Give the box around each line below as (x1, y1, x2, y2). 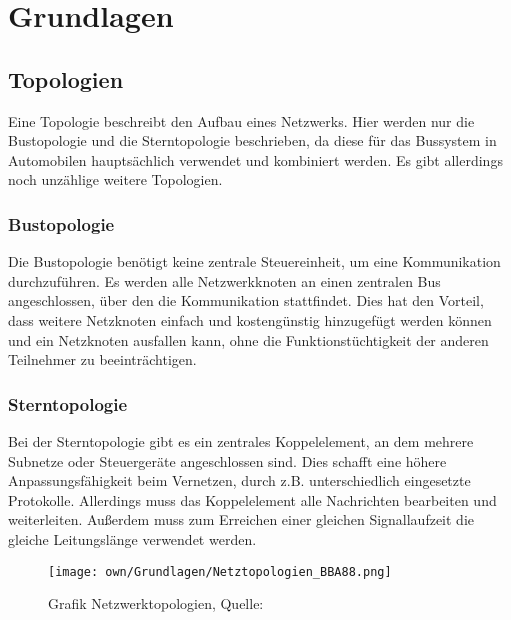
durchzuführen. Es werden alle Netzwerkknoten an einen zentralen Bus (8, 270, 441, 291)
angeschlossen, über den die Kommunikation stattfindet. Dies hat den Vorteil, (8, 290, 484, 311)
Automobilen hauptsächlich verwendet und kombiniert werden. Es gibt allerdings (8, 149, 503, 170)
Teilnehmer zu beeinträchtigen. (8, 349, 197, 370)
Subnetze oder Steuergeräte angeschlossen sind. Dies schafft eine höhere (8, 450, 447, 471)
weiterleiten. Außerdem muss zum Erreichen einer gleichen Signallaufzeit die (8, 509, 475, 530)
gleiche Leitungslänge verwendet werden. (8, 528, 257, 549)
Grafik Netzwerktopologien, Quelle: (48, 593, 264, 614)
